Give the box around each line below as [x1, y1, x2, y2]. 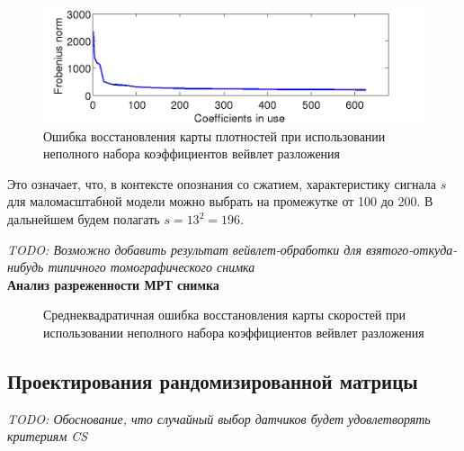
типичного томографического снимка [48, 257, 255, 276]
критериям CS [7, 427, 88, 446]
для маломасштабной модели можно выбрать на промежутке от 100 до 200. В [7, 192, 433, 211]
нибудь [7, 257, 44, 276]
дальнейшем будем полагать [7, 210, 160, 229]
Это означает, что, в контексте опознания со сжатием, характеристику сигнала [7, 174, 436, 193]
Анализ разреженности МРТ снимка [7, 275, 219, 293]
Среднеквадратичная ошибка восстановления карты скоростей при [43, 305, 406, 324]
